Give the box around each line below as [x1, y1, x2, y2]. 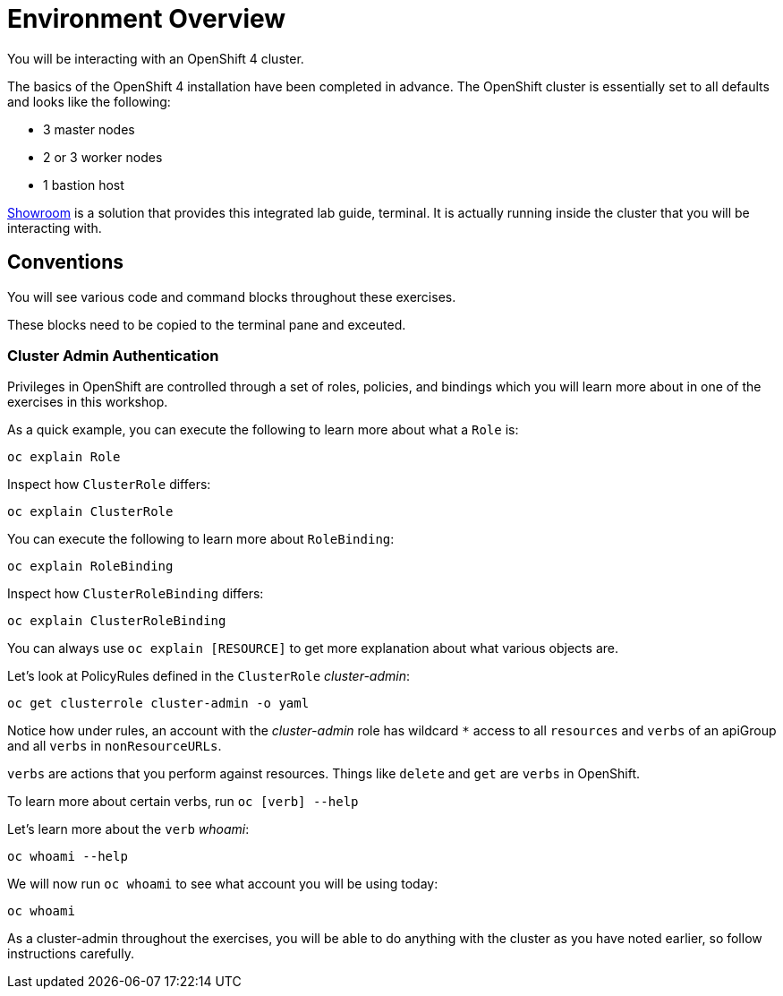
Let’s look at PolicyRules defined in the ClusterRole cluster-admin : [7, 668, 410, 684]
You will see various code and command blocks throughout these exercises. [7, 288, 456, 305]
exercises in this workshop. [7, 394, 168, 410]
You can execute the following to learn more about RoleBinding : [7, 531, 395, 547]
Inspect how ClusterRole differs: [7, 477, 211, 493]
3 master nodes [43, 121, 135, 137]
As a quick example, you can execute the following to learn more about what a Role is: [7, 422, 519, 438]
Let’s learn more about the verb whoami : [7, 821, 250, 837]
